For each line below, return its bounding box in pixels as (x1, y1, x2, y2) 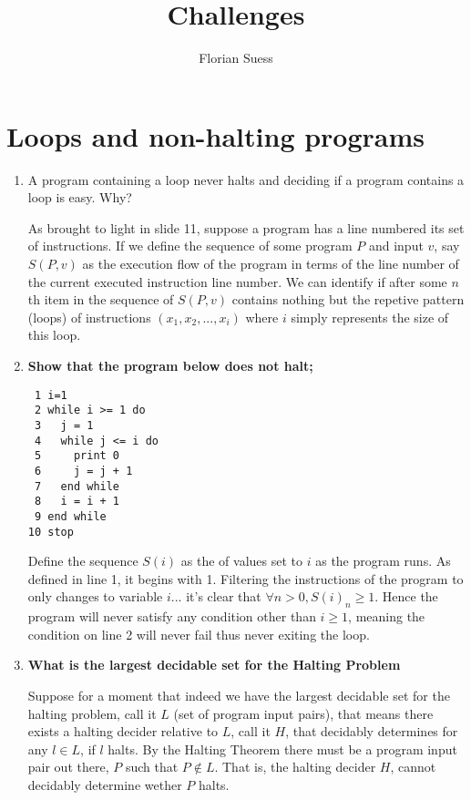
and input (368, 236, 424, 255)
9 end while (34, 509, 107, 523)
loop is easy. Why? (27, 188, 132, 207)
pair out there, (27, 757, 109, 776)
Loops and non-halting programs (6, 117, 425, 154)
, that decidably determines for (285, 722, 458, 741)
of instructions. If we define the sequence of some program (27, 236, 353, 255)
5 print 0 (34, 449, 120, 463)
